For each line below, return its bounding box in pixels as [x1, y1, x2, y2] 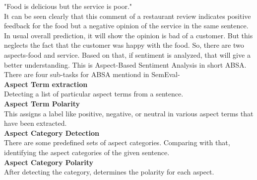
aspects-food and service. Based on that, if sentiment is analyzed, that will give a [4, 49, 251, 60]
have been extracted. [4, 118, 67, 128]
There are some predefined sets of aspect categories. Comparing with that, [4, 137, 230, 148]
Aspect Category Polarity [4, 157, 94, 167]
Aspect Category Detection [4, 127, 99, 138]
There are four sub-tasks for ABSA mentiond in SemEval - [4, 69, 180, 80]
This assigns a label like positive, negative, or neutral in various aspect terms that [4, 108, 254, 118]
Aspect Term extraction [4, 79, 88, 89]
